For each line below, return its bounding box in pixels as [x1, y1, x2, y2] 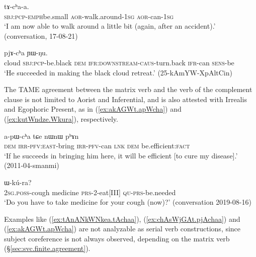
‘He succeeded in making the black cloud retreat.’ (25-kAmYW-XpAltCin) [4, 67, 232, 77]
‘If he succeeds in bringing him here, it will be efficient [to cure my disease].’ [4, 150, 238, 160]
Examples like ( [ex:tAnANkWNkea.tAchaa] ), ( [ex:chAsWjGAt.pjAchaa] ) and [4, 213, 240, 224]
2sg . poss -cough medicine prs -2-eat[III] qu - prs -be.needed [4, 187, 176, 197]
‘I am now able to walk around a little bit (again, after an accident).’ [4, 21, 216, 31]
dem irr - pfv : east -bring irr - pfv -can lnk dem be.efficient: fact [4, 140, 190, 151]
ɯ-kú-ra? [4, 177, 32, 187]
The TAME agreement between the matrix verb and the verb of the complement [4, 84, 252, 95]
